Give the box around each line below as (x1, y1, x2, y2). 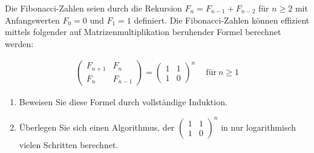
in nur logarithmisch (221, 120, 296, 133)
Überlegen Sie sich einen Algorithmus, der (19, 120, 175, 133)
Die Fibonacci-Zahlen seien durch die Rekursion (5, 2, 182, 14)
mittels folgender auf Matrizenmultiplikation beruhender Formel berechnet (5, 25, 281, 38)
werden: (5, 37, 34, 50)
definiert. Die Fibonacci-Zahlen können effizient (134, 13, 310, 26)
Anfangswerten (5, 13, 60, 26)
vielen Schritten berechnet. (19, 138, 119, 151)
